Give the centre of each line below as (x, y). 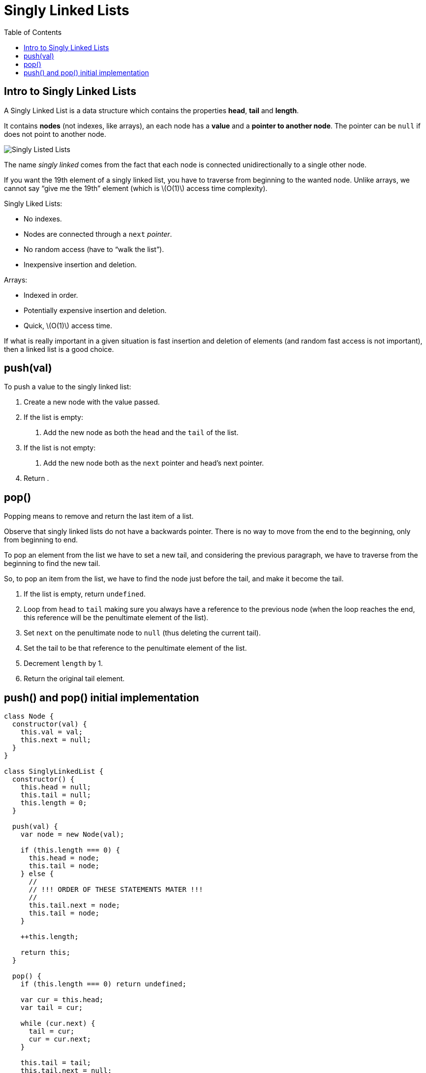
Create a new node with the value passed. (92, 402)
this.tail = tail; (56, 1063)
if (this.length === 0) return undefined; (103, 984)
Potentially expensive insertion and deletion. (95, 310)
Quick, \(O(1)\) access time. (68, 325)
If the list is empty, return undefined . (85, 594)
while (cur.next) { (58, 1024)
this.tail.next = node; (75, 905)
